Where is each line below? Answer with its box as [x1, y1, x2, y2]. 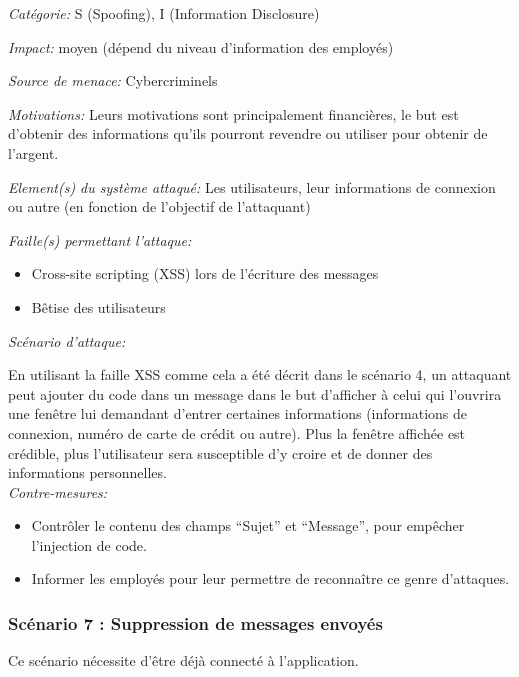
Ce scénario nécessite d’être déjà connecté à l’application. [8, 650, 359, 671]
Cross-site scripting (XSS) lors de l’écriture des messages [31, 263, 379, 284]
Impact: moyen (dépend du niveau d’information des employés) [8, 36, 394, 57]
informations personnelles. [8, 462, 167, 483]
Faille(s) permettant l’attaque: [8, 229, 192, 250]
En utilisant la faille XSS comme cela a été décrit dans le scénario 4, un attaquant [8, 364, 512, 385]
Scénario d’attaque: [8, 330, 126, 351]
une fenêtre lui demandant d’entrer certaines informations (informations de [8, 403, 468, 424]
